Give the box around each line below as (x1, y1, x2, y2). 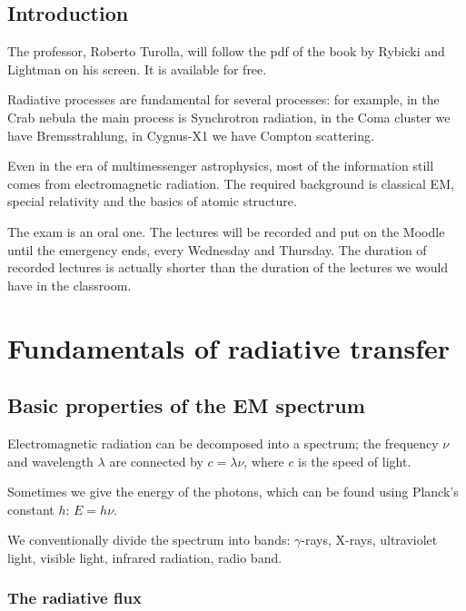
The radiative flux (7, 586, 142, 609)
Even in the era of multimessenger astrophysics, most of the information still (7, 156, 434, 175)
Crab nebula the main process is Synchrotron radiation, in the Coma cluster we (7, 107, 451, 126)
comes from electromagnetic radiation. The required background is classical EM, (7, 173, 454, 192)
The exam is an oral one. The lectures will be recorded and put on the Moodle (7, 222, 445, 241)
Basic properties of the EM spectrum (7, 391, 365, 419)
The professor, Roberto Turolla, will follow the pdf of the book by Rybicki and (7, 42, 445, 61)
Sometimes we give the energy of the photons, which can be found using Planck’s (7, 482, 459, 501)
